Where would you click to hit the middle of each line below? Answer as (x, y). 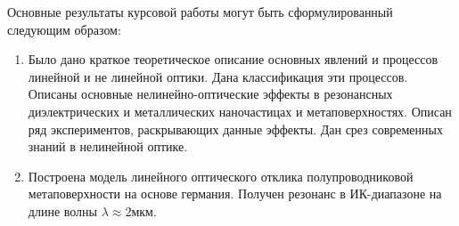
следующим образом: (64, 29)
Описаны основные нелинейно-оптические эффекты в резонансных (210, 94)
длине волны (62, 210)
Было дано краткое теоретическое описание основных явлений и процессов (233, 59)
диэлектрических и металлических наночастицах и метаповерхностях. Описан (240, 111)
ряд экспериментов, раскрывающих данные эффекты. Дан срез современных (235, 129)
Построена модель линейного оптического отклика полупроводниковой (221, 176)
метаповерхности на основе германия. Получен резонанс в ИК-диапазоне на (235, 194)
